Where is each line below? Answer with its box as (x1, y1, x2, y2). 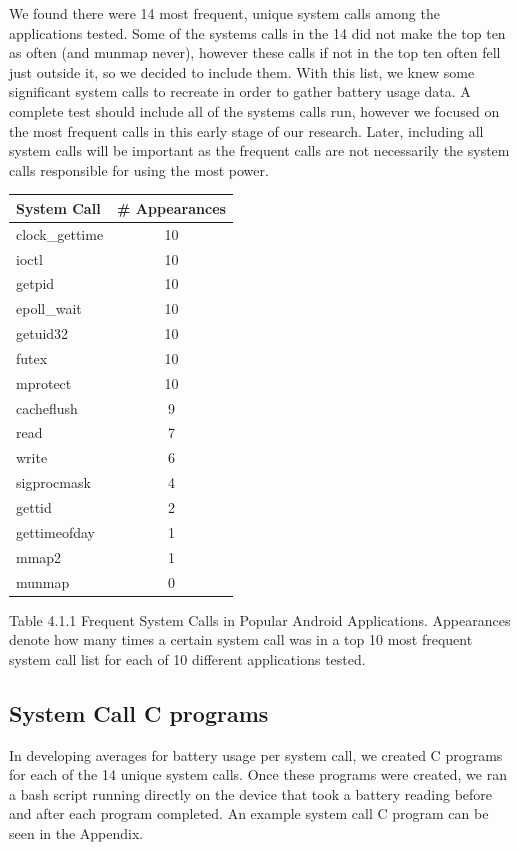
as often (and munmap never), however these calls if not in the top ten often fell (9, 42, 501, 63)
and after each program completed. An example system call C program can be (9, 803, 489, 824)
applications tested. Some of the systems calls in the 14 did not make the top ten (9, 22, 506, 43)
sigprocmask (16, 472, 91, 493)
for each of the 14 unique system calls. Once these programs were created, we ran (9, 764, 507, 785)
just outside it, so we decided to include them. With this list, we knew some (9, 61, 475, 82)
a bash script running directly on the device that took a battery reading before (9, 783, 493, 804)
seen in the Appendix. (9, 822, 144, 843)
